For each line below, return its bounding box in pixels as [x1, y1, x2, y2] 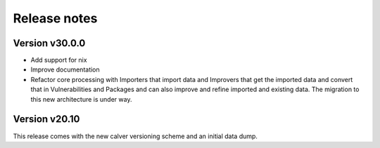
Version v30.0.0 [13, 37, 86, 49]
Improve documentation [30, 65, 100, 74]
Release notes [13, 11, 98, 26]
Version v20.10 [13, 113, 80, 126]
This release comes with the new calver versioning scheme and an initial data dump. [13, 132, 258, 140]
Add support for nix [30, 56, 87, 65]
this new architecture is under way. [30, 95, 132, 103]
